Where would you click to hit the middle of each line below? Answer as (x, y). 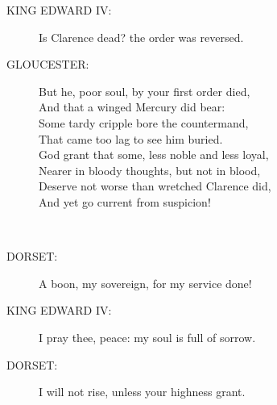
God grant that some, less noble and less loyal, (154, 154)
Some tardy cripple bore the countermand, (144, 122)
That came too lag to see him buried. (131, 138)
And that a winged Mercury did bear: (132, 107)
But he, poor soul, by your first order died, (145, 91)
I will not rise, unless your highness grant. (142, 392)
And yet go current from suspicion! (125, 201)
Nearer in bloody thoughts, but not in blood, (150, 170)
